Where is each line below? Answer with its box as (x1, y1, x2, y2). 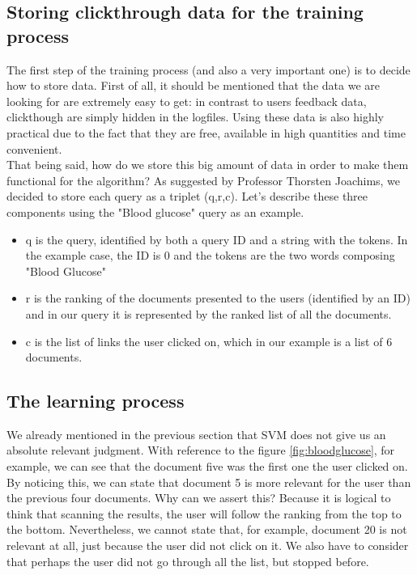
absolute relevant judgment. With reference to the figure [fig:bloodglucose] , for (6, 442, 395, 459)
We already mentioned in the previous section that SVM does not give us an (6, 425, 386, 442)
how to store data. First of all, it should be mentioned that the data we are (6, 77, 380, 94)
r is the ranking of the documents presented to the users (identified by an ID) (25, 290, 411, 307)
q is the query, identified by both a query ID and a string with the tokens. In (25, 230, 408, 247)
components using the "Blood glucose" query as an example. (6, 203, 304, 220)
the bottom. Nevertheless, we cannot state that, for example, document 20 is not (6, 521, 407, 538)
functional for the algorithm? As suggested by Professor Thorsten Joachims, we (6, 171, 401, 188)
